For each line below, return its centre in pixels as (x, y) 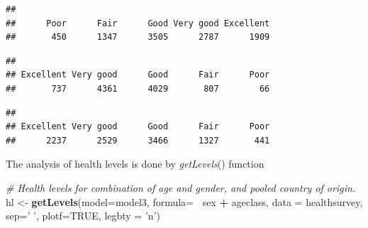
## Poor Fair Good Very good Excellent (138, 23)
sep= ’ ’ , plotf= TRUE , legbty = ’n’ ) (83, 216)
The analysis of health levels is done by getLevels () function (135, 164)
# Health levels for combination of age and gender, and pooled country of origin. (181, 187)
